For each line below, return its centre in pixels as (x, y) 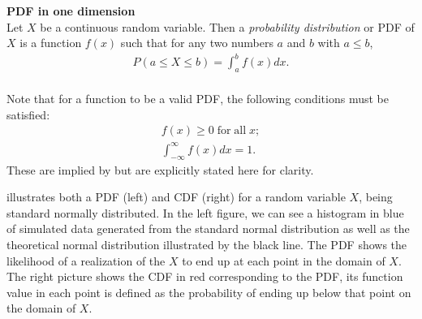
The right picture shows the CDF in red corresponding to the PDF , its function (205, 276)
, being (376, 197)
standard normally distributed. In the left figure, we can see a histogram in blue (205, 212)
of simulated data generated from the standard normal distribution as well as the (208, 228)
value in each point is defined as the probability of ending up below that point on (209, 292)
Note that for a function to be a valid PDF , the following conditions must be (198, 99)
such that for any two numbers (197, 43)
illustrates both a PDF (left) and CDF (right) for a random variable (176, 197)
